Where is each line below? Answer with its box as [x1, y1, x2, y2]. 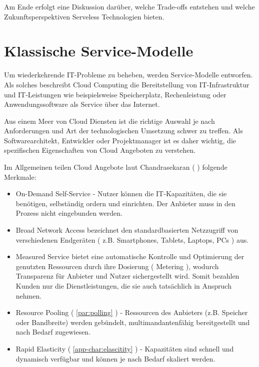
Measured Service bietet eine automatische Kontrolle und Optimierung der [15, 251, 244, 262]
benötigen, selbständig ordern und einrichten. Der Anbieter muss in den [15, 198, 235, 208]
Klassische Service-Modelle [4, 40, 193, 61]
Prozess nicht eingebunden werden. [15, 208, 122, 218]
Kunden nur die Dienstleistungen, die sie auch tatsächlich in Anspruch [15, 281, 231, 291]
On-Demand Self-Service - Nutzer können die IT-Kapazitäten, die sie [15, 188, 227, 199]
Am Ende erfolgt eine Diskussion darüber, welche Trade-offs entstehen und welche [4, 1, 255, 11]
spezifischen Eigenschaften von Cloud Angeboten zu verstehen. [4, 145, 196, 155]
